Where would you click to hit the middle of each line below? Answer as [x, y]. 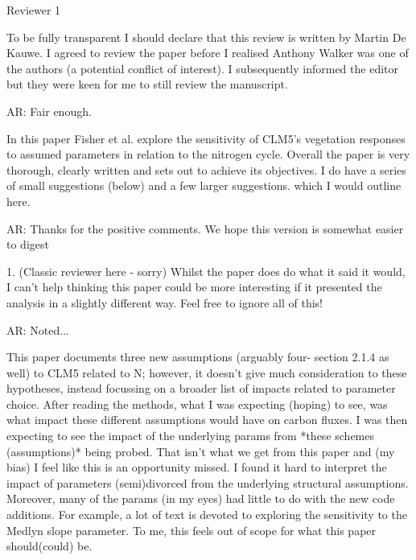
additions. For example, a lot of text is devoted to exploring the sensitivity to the [207, 515]
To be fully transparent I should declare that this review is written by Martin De [206, 37]
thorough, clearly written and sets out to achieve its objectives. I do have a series [206, 169]
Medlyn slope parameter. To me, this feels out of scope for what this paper [192, 530]
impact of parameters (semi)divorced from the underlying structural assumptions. [208, 482]
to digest [28, 244]
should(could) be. [49, 546]
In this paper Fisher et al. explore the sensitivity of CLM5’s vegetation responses [206, 138]
